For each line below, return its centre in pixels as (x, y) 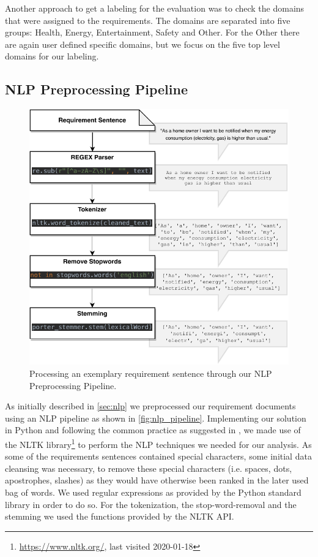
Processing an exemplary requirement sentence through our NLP (151, 373)
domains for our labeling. (52, 56)
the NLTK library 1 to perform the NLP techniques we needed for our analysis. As (158, 443)
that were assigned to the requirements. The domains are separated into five (148, 20)
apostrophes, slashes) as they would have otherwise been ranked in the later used (157, 480)
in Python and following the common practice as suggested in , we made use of (153, 430)
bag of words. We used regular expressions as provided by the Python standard (153, 492)
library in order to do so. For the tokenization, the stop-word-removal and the (151, 504)
